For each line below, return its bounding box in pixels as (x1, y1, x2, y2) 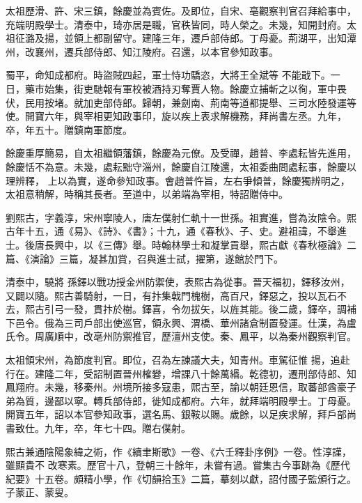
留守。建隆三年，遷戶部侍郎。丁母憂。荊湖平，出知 (112, 31, 347, 45)
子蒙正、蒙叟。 (6, 485, 74, 500)
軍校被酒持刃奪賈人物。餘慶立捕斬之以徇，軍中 (122, 81, 337, 95)
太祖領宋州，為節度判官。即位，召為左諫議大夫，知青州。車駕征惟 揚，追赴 (6, 353, 350, 367)
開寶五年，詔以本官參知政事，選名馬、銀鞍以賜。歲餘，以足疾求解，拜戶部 (6, 407, 347, 421)
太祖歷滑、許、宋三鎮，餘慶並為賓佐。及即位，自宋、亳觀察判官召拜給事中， (6, 3, 356, 17)
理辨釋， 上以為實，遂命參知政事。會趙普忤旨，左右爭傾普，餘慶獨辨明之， (6, 173, 350, 187)
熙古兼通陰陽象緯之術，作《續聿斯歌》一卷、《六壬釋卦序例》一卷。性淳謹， (6, 444, 352, 458)
